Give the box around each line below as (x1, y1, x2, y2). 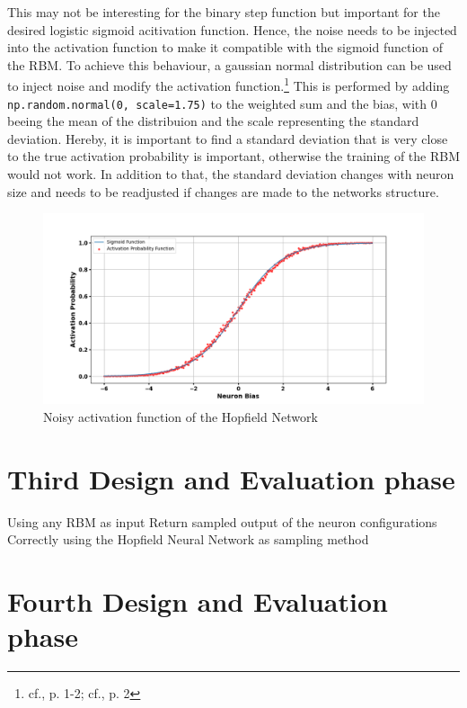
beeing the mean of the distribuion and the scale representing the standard (7, 112, 419, 130)
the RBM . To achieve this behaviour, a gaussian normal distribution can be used (7, 55, 452, 74)
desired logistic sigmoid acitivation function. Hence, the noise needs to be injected (7, 20, 457, 39)
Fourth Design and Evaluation (7, 582, 388, 619)
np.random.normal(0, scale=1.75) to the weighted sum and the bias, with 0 (7, 94, 437, 112)
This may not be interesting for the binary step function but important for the (7, 3, 440, 21)
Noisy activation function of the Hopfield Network (43, 407, 318, 426)
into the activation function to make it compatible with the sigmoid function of (7, 38, 444, 57)
